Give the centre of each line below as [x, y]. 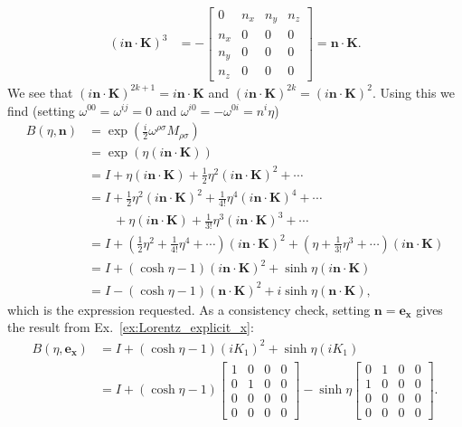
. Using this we [414, 92]
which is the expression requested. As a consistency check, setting [189, 309]
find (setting [41, 110]
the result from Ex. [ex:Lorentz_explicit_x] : [131, 327]
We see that [40, 92]
